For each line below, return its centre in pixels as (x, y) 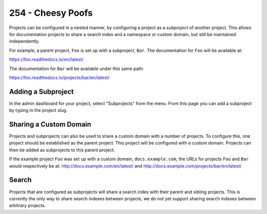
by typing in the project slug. (38, 110)
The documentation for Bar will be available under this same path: (77, 69)
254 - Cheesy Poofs (51, 13)
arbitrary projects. (27, 206)
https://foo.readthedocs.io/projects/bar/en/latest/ (59, 77)
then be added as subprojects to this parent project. (62, 150)
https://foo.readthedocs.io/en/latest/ (46, 60)
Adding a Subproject (42, 91)
